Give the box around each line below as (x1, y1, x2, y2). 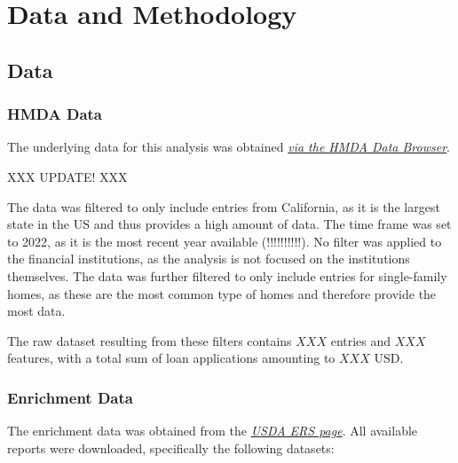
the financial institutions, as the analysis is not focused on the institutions (7, 249, 410, 268)
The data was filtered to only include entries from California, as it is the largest (7, 197, 440, 216)
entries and (330, 331, 391, 349)
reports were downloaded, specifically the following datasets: (7, 438, 335, 457)
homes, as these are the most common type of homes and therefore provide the (7, 284, 437, 302)
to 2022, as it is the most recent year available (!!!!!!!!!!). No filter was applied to (7, 231, 442, 250)
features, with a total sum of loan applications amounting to (7, 349, 336, 367)
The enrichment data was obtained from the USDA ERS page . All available (7, 421, 418, 440)
